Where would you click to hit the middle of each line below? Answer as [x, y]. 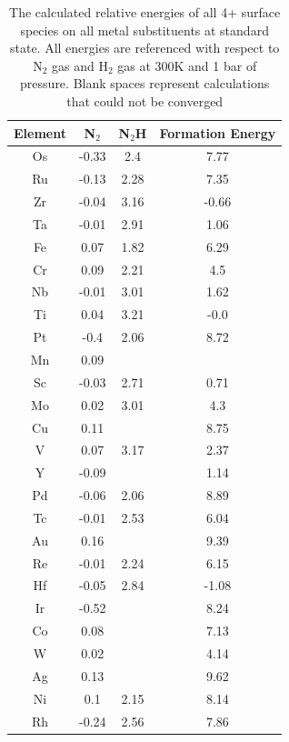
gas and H [80, 65]
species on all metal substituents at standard [144, 30]
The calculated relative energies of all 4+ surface [145, 12]
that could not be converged [145, 100]
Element [40, 132]
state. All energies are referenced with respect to [145, 48]
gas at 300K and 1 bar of [187, 65]
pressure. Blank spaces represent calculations [145, 83]
